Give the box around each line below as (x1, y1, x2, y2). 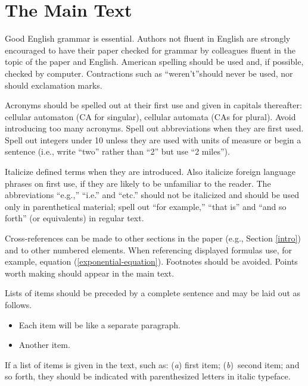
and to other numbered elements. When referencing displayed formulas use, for (5, 243, 292, 256)
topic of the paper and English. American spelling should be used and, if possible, (5, 55, 304, 68)
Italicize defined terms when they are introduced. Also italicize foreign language (5, 165, 295, 178)
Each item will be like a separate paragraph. (18, 318, 181, 331)
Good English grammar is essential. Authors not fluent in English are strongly (5, 32, 291, 45)
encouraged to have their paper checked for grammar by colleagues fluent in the (5, 43, 295, 56)
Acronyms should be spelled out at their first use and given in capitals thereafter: (5, 99, 302, 111)
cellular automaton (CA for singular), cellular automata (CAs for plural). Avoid (5, 110, 296, 123)
